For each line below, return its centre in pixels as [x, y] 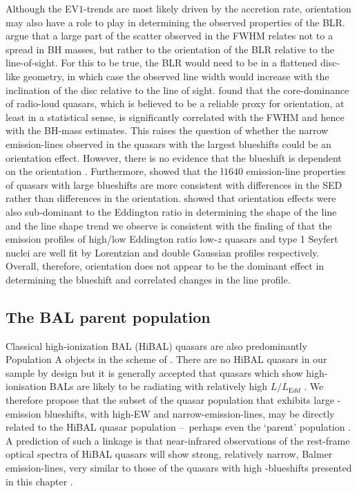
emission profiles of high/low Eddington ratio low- [112, 239]
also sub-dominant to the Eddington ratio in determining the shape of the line [171, 211]
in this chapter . [39, 481]
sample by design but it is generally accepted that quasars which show [154, 372]
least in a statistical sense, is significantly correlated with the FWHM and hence [175, 117]
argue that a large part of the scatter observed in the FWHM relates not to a [169, 36]
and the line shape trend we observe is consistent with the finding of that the [169, 225]
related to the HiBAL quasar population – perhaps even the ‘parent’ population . [178, 427]
